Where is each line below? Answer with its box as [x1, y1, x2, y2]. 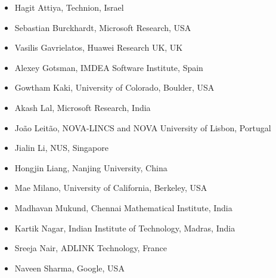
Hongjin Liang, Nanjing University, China [14, 161, 168, 174]
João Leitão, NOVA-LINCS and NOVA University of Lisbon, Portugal [14, 121, 271, 134]
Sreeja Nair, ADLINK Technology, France [14, 242, 167, 254]
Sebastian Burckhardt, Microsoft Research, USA [14, 21, 191, 33]
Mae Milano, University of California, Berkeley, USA [14, 181, 207, 194]
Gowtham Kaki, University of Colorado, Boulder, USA [14, 81, 215, 94]
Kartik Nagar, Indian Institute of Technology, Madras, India [14, 221, 235, 234]
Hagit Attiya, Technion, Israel [14, 1, 124, 13]
